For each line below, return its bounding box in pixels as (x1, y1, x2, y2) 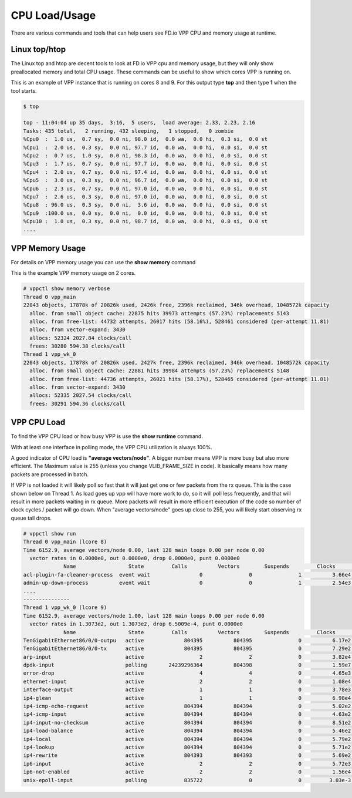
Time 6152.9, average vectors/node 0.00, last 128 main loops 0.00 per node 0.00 (23, 547, 265, 553)
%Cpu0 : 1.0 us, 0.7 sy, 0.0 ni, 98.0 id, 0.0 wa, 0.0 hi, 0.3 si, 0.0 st (23, 136, 268, 143)
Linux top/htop (11, 45, 66, 55)
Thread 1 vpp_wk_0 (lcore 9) (23, 604, 107, 611)
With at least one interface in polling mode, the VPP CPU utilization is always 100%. (11, 443, 212, 450)
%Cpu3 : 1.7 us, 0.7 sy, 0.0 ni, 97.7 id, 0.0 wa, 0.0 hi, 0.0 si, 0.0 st (23, 160, 268, 167)
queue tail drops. (11, 514, 52, 521)
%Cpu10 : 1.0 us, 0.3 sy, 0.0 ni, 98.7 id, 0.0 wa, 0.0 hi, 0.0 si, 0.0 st (23, 218, 268, 225)
